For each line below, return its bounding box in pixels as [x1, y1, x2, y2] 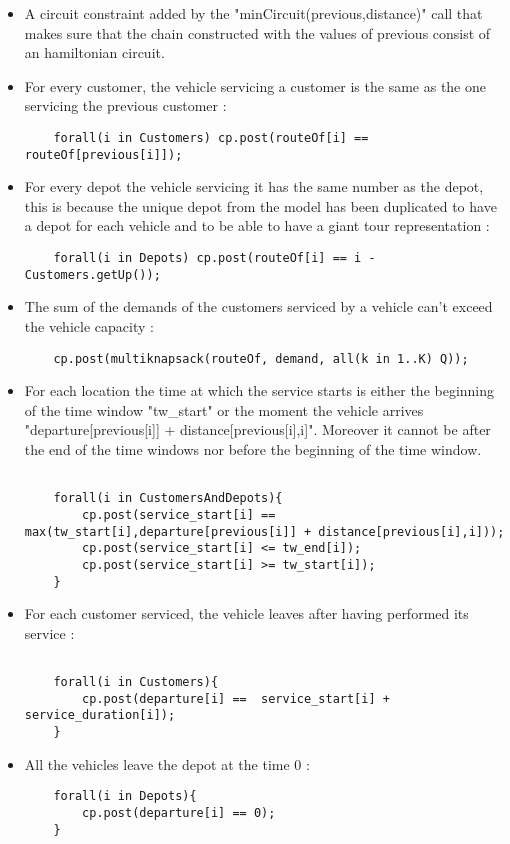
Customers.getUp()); [24, 267, 161, 282]
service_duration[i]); [24, 708, 176, 723]
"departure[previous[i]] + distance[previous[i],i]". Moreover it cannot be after [24, 419, 491, 440]
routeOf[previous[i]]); [24, 147, 183, 162]
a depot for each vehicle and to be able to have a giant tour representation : [24, 215, 490, 236]
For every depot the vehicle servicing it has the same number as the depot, [24, 176, 484, 197]
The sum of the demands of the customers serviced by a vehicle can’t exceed [24, 296, 493, 317]
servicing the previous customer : [24, 95, 227, 116]
